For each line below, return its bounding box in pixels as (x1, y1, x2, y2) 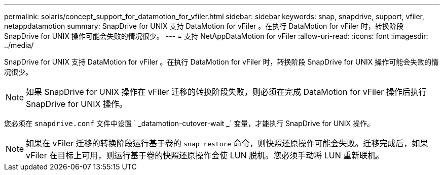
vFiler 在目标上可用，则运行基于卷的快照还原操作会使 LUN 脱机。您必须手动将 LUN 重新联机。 (26, 150, 384, 160)
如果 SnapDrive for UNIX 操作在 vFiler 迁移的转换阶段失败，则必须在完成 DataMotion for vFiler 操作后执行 (26, 87, 427, 97)
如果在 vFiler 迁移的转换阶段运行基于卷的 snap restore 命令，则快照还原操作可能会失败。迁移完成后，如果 (26, 138, 428, 148)
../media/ (4, 41, 34, 49)
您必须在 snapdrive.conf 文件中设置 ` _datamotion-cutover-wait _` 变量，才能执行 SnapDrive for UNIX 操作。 (4, 119, 374, 128)
